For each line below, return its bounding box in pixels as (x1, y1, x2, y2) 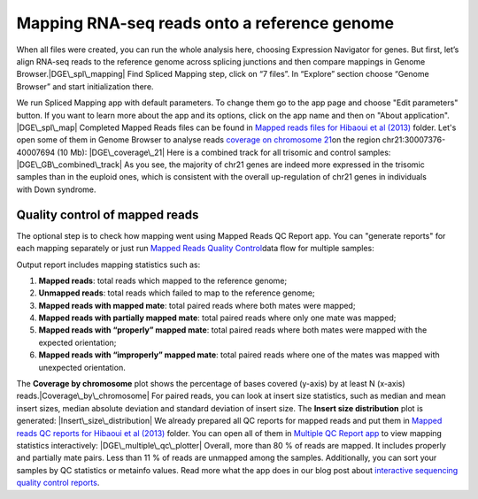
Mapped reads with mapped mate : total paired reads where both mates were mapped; (38, 300, 356, 311)
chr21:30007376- (382, 134, 446, 145)
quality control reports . (16, 478, 100, 488)
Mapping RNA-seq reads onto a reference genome (16, 13, 395, 33)
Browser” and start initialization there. (16, 81, 154, 92)
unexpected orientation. (38, 362, 126, 372)
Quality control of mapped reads (16, 207, 199, 222)
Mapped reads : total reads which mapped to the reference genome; (38, 275, 288, 286)
